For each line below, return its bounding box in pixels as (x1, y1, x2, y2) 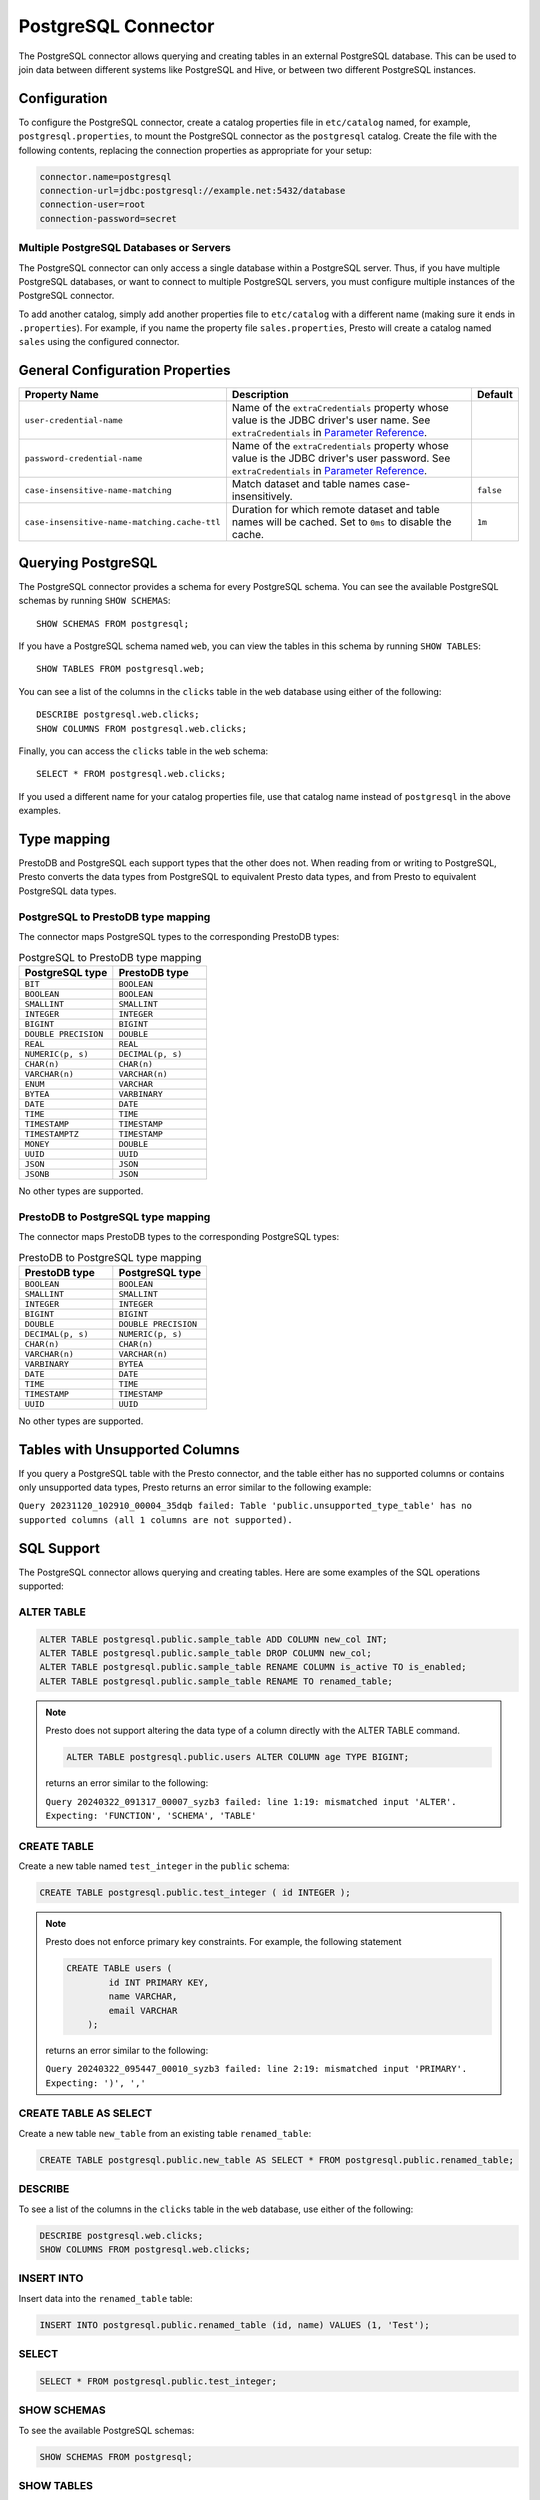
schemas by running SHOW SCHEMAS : (18, 595, 171, 607)
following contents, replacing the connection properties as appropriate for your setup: (18, 144, 372, 156)
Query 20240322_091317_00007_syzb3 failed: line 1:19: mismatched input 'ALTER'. (45, 1796, 457, 1807)
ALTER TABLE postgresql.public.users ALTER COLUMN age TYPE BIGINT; (66, 1751, 410, 1763)
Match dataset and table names (231, 477, 381, 491)
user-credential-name (24, 415, 124, 425)
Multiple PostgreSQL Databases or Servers (18, 241, 232, 255)
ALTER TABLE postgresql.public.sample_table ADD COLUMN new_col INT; (39, 1633, 388, 1645)
